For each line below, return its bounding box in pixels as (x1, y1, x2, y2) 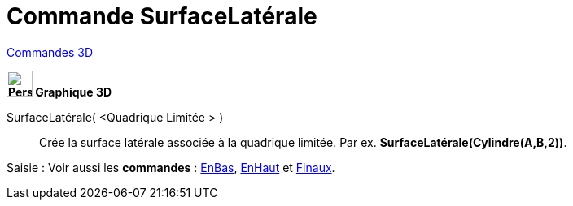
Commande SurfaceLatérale (7, 2, 317, 30)
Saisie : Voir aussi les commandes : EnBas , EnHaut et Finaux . (7, 160, 335, 174)
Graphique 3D (35, 84, 112, 99)
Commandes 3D (7, 45, 94, 59)
